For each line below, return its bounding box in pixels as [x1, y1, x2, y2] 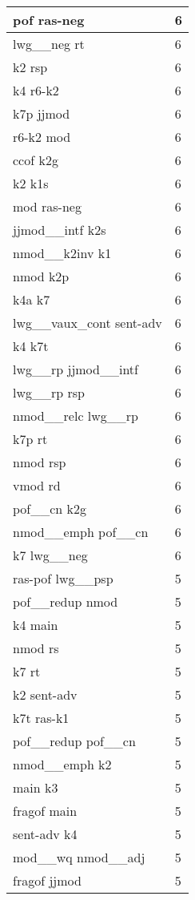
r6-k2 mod [13, 127, 71, 146]
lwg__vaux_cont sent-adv [13, 313, 162, 332]
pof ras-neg [13, 10, 85, 29]
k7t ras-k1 [13, 708, 70, 727]
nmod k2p [13, 267, 70, 285]
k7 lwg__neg [13, 546, 88, 564]
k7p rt [13, 430, 48, 448]
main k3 [13, 778, 58, 797]
